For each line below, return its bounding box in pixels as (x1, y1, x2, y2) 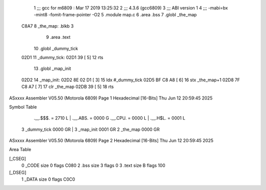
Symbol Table (9, 104, 37, 110)
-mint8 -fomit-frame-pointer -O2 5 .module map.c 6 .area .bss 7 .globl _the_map (33, 12, 197, 18)
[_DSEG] (9, 169, 27, 175)
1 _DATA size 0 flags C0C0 (21, 176, 75, 182)
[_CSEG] (9, 156, 27, 161)
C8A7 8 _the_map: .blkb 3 (21, 23, 74, 29)
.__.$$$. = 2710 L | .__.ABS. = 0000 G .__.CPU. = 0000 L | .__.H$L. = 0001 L (33, 115, 186, 121)
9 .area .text (46, 34, 71, 40)
